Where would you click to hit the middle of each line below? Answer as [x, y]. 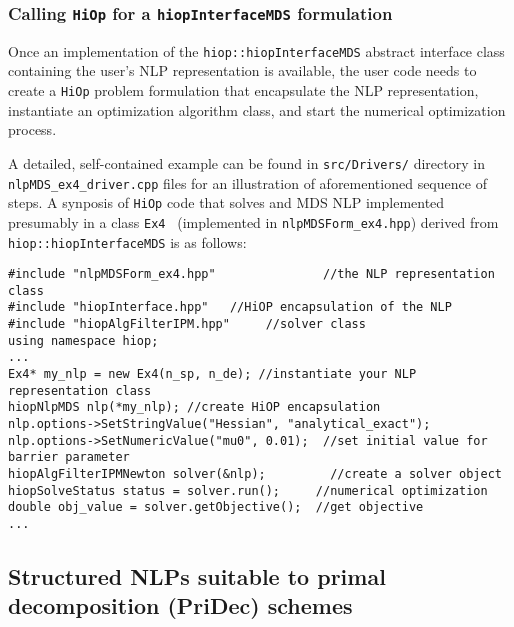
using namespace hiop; [83, 340]
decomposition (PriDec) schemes [180, 605]
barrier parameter [69, 457]
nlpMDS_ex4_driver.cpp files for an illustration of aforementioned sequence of [247, 182]
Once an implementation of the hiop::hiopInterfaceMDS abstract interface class [256, 50]
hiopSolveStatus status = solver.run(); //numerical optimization [248, 490]
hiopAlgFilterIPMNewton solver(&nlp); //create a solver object [255, 474]
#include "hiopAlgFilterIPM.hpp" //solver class [187, 324]
